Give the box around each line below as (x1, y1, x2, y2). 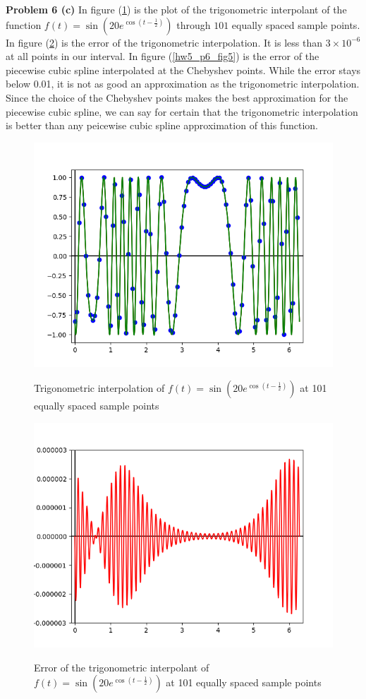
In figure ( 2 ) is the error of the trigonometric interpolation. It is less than (6, 35, 322, 49)
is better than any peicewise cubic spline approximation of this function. (6, 118, 318, 133)
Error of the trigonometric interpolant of (34, 659, 209, 674)
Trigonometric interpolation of (34, 381, 165, 395)
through (176, 17, 211, 32)
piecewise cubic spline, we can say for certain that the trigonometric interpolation (6, 104, 358, 119)
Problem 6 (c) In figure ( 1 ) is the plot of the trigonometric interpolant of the (6, 2, 347, 16)
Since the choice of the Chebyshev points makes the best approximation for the (6, 90, 348, 104)
